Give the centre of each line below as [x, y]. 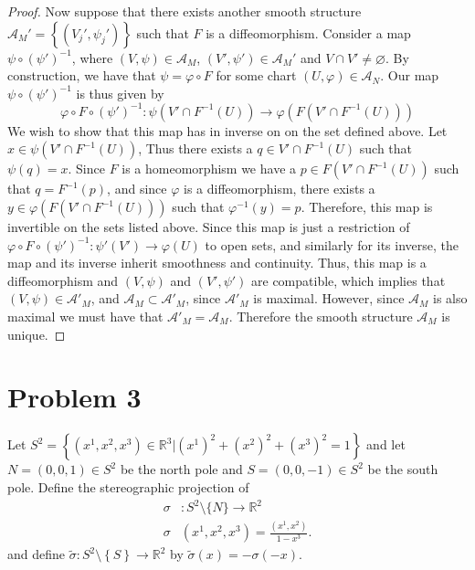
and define [37, 554]
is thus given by [120, 93]
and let [386, 444]
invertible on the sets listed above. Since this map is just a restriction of [209, 227]
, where [92, 57]
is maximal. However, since [329, 298]
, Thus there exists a [195, 148]
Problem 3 [74, 397]
